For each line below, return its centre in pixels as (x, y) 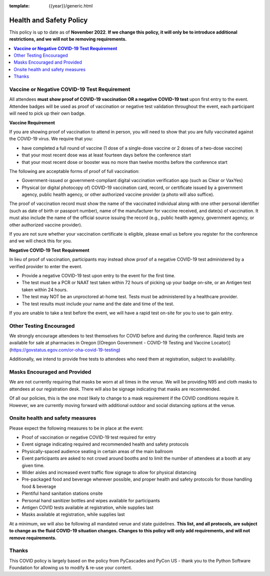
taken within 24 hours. (45, 290)
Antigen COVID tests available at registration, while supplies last (87, 507)
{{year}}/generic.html (71, 6)
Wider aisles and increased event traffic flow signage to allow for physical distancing (109, 472)
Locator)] (221, 343)
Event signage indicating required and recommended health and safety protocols (105, 444)
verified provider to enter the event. (46, 266)
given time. (33, 465)
